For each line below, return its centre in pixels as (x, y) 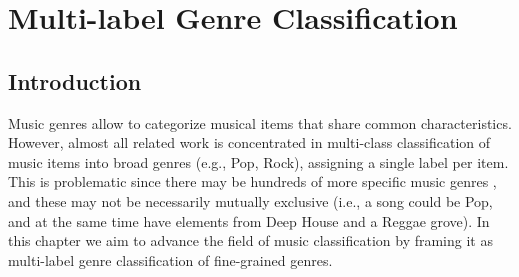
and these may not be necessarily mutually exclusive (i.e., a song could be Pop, (250, 200)
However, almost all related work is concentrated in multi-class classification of (249, 142)
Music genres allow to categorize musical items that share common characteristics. (260, 122)
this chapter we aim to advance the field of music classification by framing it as (250, 240)
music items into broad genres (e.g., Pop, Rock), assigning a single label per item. (258, 161)
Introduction (75, 80)
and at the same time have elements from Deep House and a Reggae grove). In (249, 220)
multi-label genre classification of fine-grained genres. (170, 259)
